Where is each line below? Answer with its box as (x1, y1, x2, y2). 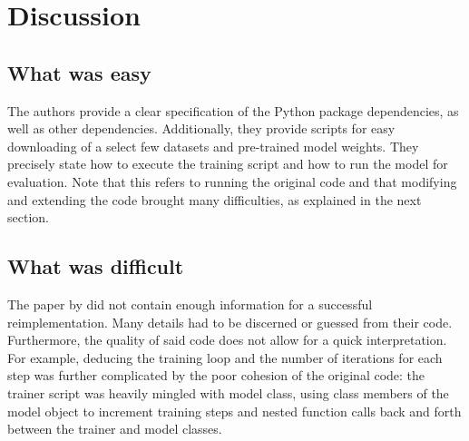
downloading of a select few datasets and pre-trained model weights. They (7, 136, 419, 155)
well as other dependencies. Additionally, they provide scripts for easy (7, 119, 396, 138)
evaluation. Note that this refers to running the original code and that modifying (7, 171, 457, 191)
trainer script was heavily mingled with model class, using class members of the (7, 383, 449, 402)
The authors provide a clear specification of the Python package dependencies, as (7, 101, 459, 120)
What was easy (7, 58, 151, 86)
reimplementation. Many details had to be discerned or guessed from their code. (7, 312, 453, 331)
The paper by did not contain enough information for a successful (7, 294, 373, 313)
